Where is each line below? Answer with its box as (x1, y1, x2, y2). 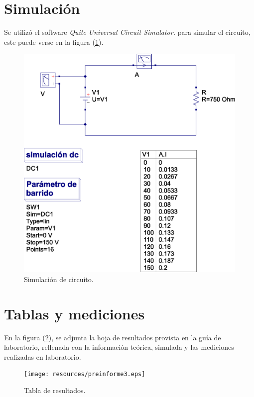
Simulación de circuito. (24, 274, 94, 284)
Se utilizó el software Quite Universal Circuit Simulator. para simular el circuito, (4, 27, 251, 37)
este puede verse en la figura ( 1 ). (4, 36, 104, 47)
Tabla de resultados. (24, 385, 86, 396)
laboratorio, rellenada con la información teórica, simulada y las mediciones (4, 342, 234, 352)
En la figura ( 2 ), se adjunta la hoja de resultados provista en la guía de (4, 332, 221, 342)
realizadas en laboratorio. (4, 351, 81, 362)
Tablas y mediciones (4, 303, 145, 323)
